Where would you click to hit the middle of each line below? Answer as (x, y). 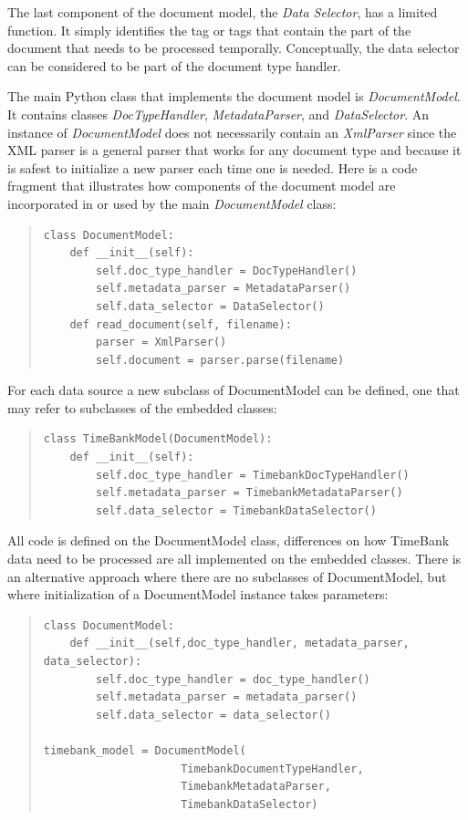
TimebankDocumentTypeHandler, (272, 768)
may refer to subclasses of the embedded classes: (142, 407)
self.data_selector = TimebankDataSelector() (236, 510)
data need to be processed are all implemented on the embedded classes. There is (234, 559)
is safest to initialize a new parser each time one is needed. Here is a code (213, 167)
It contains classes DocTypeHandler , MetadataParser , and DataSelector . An (218, 114)
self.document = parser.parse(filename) (220, 360)
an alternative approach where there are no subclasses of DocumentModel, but (227, 576)
